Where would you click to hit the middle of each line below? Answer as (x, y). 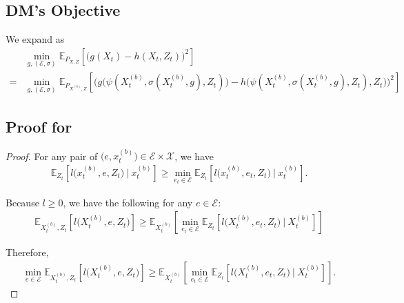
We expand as (35, 39)
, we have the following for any (128, 202)
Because (22, 202)
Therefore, (27, 252)
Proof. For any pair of (52, 156)
